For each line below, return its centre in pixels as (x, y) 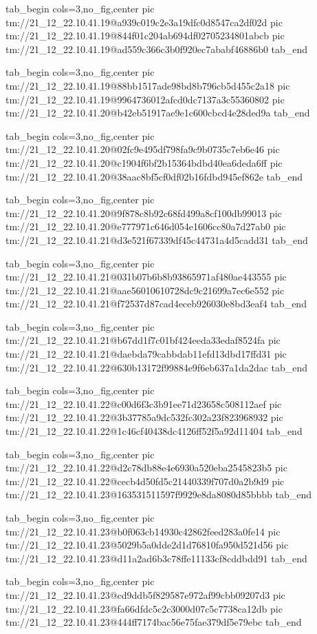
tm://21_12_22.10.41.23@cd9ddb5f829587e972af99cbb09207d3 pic (145, 594)
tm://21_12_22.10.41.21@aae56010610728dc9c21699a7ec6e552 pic (145, 290)
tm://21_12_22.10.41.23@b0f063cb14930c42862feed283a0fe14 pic (143, 531)
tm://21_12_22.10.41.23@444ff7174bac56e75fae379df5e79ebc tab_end (154, 622)
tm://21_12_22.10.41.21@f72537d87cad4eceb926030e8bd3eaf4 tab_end (156, 304)
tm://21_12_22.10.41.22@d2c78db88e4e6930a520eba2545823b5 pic (146, 468)
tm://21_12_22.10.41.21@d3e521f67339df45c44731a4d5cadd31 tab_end (157, 239)
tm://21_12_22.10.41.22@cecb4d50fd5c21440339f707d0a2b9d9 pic (145, 481)
